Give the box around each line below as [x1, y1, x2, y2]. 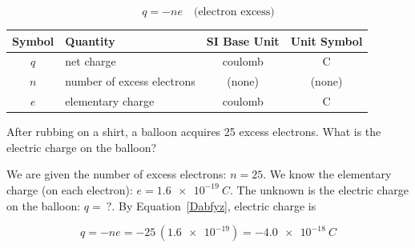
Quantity [65, 32, 115, 49]
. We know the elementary [263, 166, 392, 182]
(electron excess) [193, 6, 275, 18]
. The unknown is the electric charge [229, 181, 409, 198]
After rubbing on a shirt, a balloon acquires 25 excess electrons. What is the [6, 123, 381, 140]
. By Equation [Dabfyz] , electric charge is [111, 197, 316, 214]
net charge [65, 53, 116, 70]
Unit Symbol [290, 32, 363, 49]
